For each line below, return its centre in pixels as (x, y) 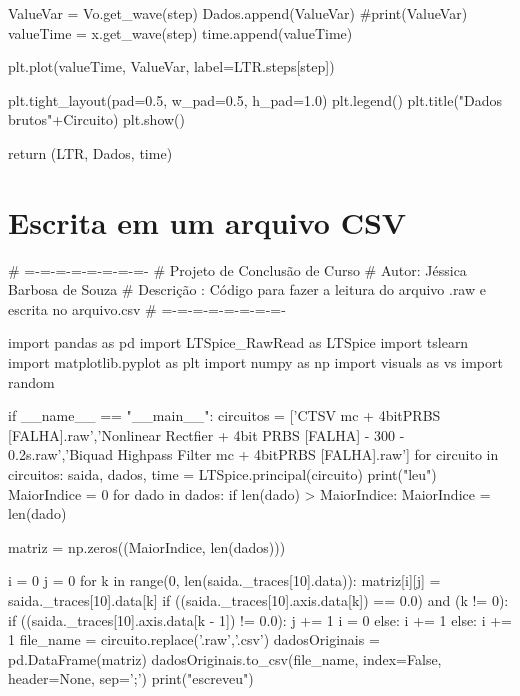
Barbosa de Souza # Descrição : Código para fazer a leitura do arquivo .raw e (247, 289)
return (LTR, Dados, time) (90, 152)
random (31, 381)
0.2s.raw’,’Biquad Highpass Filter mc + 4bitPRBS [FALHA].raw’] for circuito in (253, 454)
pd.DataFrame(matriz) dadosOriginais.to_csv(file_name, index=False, (225, 658)
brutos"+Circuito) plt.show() (97, 119)
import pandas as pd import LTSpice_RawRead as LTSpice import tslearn (238, 342)
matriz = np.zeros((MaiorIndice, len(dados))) (147, 546)
